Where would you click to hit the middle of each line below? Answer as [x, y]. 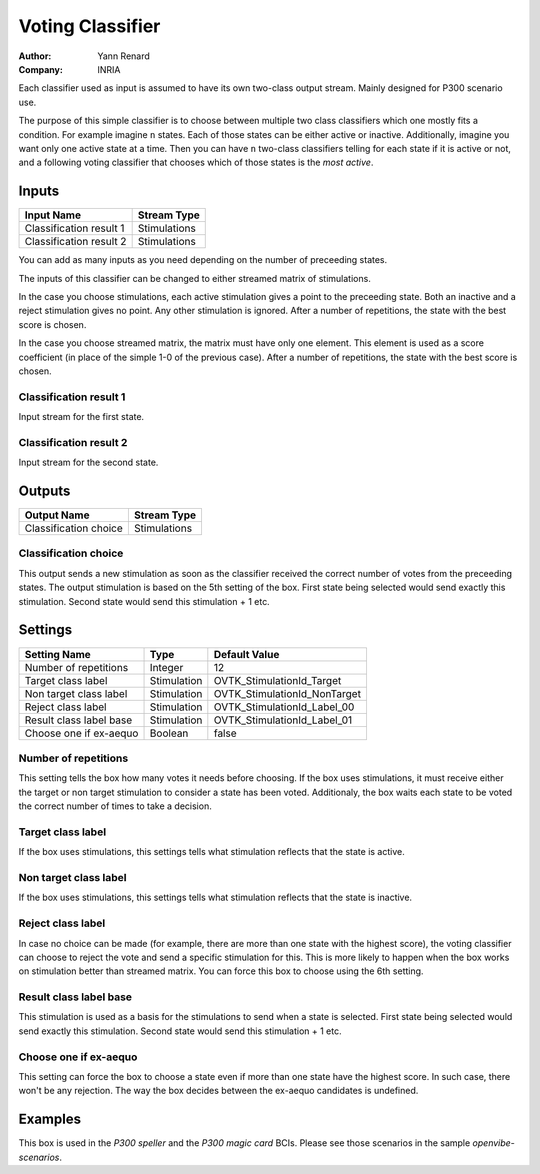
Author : [35, 56]
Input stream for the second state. [88, 462]
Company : [41, 69]
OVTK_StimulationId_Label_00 [284, 707]
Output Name [57, 515]
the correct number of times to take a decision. [115, 806]
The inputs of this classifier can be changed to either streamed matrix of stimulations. [195, 278]
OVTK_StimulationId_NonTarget [287, 693]
